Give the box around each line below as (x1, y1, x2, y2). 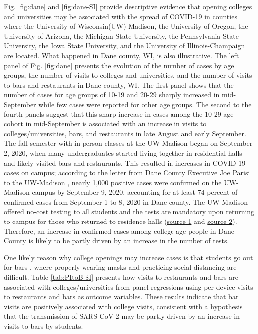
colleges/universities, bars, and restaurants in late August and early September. (4, 128, 246, 138)
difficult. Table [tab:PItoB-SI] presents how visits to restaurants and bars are (4, 272, 238, 282)
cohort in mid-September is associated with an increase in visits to (4, 118, 207, 129)
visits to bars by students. (4, 321, 83, 331)
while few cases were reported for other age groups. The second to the (38, 99, 252, 109)
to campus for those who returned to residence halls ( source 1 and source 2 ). (4, 216, 237, 226)
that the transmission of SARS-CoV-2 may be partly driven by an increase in (4, 311, 240, 321)
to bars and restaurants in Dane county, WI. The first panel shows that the (4, 79, 234, 90)
